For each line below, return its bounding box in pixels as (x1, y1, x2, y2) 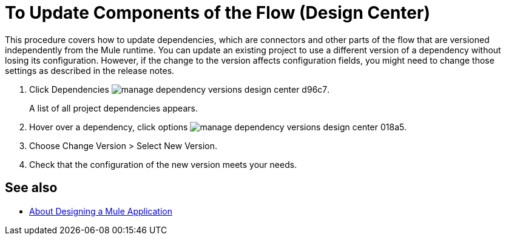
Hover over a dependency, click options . (29, 121, 407, 132)
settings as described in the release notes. (5, 65, 175, 76)
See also (5, 180, 58, 196)
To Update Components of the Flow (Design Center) (5, 2, 430, 23)
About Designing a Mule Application (29, 205, 172, 216)
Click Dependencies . (29, 84, 330, 95)
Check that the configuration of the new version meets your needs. (29, 159, 297, 170)
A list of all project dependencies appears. (29, 102, 198, 113)
